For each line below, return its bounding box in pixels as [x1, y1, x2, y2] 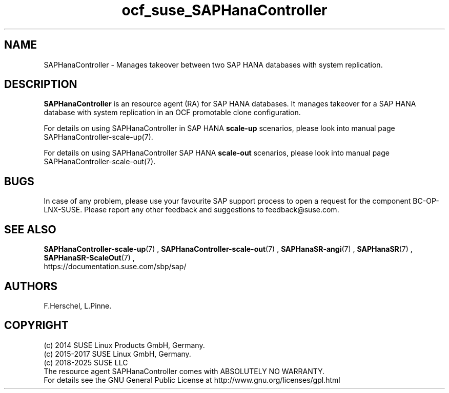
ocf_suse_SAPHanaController [121, 2, 328, 19]
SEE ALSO [4, 223, 56, 236]
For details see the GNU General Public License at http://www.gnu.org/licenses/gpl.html [44, 375, 340, 384]
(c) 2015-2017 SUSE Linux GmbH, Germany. [44, 349, 191, 358]
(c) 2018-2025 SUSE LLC [44, 358, 128, 367]
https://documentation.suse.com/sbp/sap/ [44, 262, 187, 271]
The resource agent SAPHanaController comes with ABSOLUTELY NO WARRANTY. [44, 366, 325, 376]
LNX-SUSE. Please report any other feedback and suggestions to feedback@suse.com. [44, 205, 339, 214]
